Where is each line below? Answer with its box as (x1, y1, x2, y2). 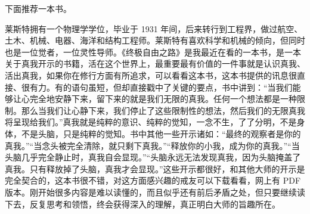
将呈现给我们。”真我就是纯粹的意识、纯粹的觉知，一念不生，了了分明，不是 (5, 116, 297, 128)
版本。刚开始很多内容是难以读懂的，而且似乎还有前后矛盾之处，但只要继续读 (5, 185, 305, 198)
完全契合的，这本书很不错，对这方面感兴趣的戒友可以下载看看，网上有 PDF (5, 174, 301, 187)
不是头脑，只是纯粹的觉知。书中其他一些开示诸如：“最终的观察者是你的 (21, 127, 301, 139)
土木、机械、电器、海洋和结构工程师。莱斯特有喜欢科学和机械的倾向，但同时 (5, 34, 305, 46)
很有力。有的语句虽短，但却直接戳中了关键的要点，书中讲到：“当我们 (21, 80, 293, 93)
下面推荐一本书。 (5, 2, 72, 14)
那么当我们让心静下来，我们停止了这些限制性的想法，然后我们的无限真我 (21, 104, 305, 116)
